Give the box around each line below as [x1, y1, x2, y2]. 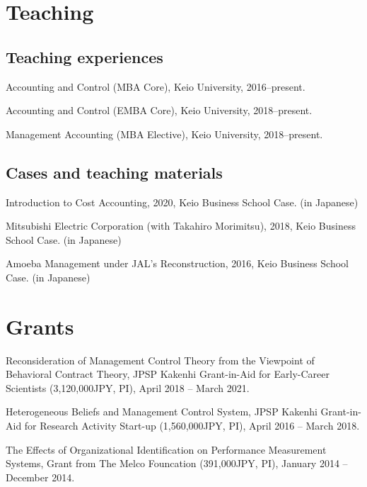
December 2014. [6, 469, 75, 484]
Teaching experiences [6, 45, 163, 67]
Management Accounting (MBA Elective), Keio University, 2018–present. [6, 126, 323, 141]
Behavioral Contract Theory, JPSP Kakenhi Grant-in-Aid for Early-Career [6, 366, 330, 381]
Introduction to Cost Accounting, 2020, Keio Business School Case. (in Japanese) [6, 194, 359, 209]
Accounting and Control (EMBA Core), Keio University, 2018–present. [6, 103, 313, 118]
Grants [6, 311, 74, 340]
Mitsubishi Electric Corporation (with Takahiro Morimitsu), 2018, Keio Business [6, 218, 356, 233]
